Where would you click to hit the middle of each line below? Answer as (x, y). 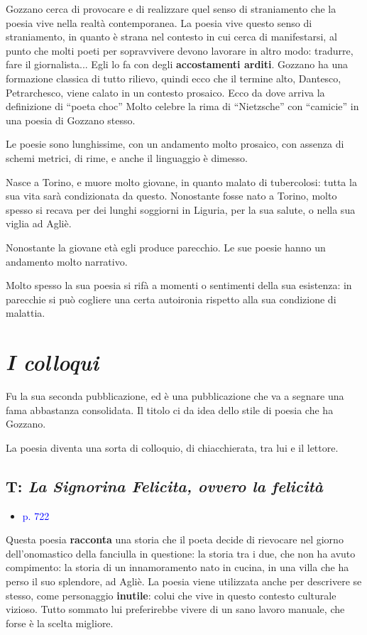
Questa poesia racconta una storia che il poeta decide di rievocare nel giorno (175, 539)
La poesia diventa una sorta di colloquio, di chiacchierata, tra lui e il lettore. (172, 447)
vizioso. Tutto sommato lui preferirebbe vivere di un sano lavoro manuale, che (175, 609)
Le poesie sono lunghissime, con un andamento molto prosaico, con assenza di (175, 144)
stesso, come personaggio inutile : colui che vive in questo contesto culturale (171, 595)
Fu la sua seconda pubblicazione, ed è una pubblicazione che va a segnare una (175, 396)
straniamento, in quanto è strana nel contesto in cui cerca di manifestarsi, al (171, 37)
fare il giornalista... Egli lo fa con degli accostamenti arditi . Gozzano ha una (177, 64)
